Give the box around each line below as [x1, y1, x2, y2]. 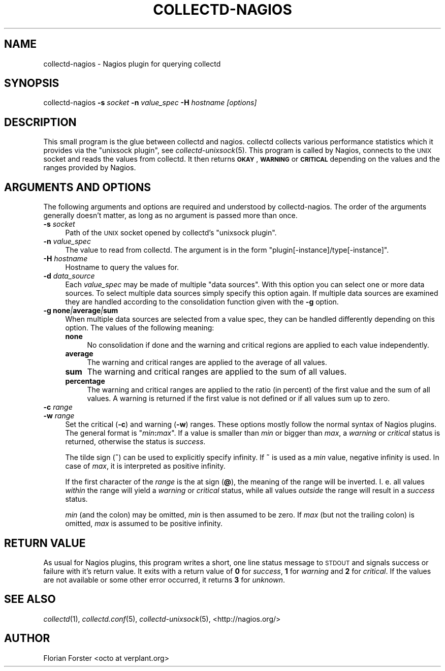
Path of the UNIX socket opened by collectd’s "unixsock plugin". [65, 228, 277, 237]
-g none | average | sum [43, 306, 118, 315]
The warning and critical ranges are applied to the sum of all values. [87, 367, 347, 377]
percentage [65, 377, 105, 386]
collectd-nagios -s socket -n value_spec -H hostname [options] [43, 98, 257, 107]
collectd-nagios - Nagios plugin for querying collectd [43, 59, 221, 68]
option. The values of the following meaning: [65, 323, 214, 332]
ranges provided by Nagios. [43, 163, 136, 172]
